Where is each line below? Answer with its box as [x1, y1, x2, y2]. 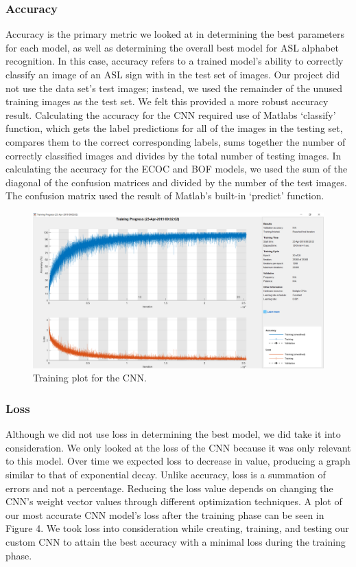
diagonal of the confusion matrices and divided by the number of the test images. [5, 175, 347, 189]
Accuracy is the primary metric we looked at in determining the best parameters [5, 27, 344, 41]
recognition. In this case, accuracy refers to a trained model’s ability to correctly [5, 54, 344, 68]
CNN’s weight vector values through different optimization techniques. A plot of [5, 494, 342, 509]
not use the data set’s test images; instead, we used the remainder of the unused [5, 80, 343, 95]
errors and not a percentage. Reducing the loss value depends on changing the [5, 480, 333, 495]
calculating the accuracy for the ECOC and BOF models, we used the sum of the [5, 162, 348, 176]
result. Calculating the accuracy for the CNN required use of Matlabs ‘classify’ [5, 107, 336, 122]
